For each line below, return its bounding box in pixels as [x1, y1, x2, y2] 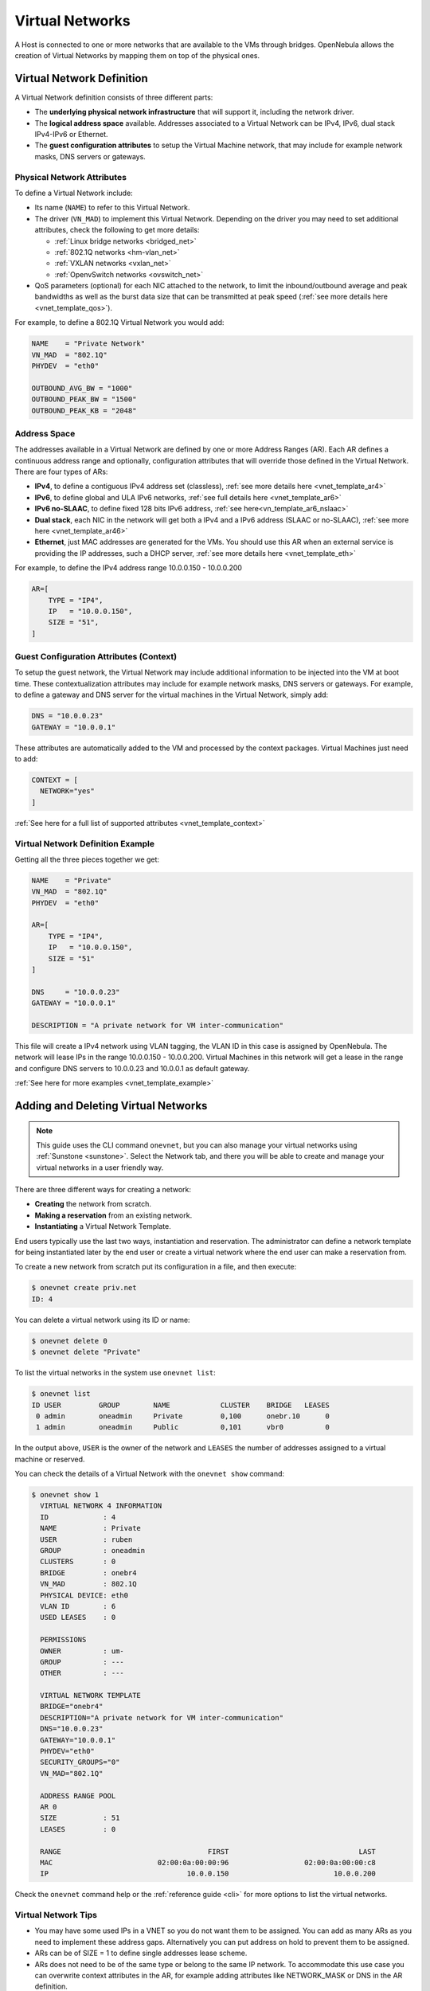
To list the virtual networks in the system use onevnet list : [14, 1368, 217, 1378]
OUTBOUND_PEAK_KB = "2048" [31, 406, 137, 415]
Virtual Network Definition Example [14, 838, 155, 849]
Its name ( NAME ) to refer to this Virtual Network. [34, 203, 190, 213]
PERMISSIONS [40, 1635, 87, 1645]
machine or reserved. [14, 1454, 85, 1464]
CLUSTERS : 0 [40, 1557, 116, 1567]
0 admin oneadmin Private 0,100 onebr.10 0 [36, 1411, 330, 1421]
